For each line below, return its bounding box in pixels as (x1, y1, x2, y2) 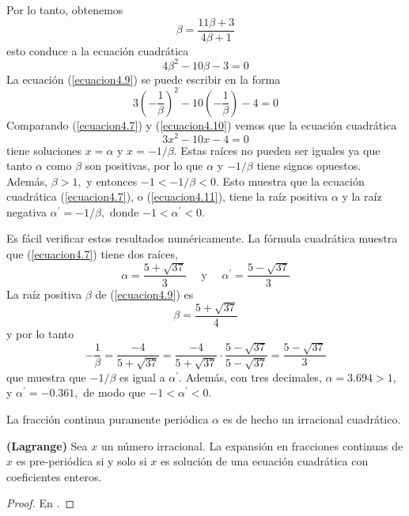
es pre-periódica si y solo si (16, 453, 147, 469)
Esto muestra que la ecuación (222, 172, 365, 189)
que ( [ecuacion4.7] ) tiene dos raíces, (6, 246, 178, 262)
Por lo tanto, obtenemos (6, 2, 123, 17)
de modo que (83, 384, 146, 401)
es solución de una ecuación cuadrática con (160, 453, 369, 469)
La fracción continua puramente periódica (6, 410, 209, 427)
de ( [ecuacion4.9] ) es (95, 285, 194, 302)
